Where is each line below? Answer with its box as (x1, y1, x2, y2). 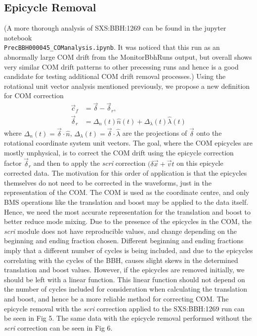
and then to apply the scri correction (33, 158, 146, 168)
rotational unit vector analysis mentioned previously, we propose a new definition (4, 80, 250, 91)
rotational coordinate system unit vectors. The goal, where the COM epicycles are (4, 138, 253, 148)
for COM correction (4, 90, 64, 101)
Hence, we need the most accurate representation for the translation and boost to (4, 206, 251, 217)
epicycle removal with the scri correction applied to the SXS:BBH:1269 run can (4, 303, 245, 313)
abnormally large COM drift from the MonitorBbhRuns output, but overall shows (4, 52, 252, 62)
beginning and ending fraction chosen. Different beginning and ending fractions (4, 235, 244, 246)
